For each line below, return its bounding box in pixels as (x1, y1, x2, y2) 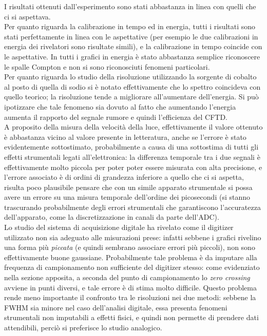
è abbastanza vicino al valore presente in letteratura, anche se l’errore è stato (4, 131, 246, 142)
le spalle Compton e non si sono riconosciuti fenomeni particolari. (4, 61, 210, 72)
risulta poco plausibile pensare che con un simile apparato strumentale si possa (4, 181, 253, 192)
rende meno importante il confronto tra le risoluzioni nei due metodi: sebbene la (4, 292, 256, 303)
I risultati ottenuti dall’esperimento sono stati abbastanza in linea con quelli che (4, 1, 256, 11)
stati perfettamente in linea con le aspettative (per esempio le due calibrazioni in (4, 31, 258, 41)
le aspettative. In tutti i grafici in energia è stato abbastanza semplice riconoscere (4, 51, 260, 61)
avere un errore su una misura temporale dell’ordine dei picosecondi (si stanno (4, 192, 250, 202)
